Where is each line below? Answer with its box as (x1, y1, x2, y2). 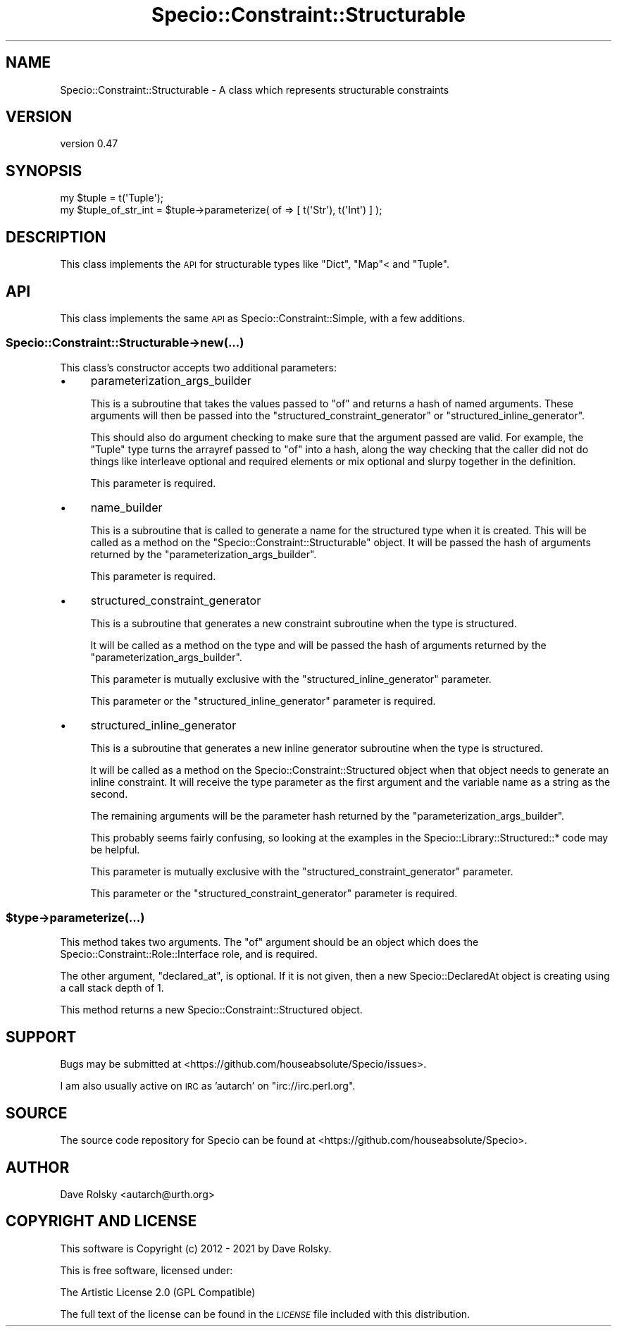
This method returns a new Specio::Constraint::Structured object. (60, 1004, 363, 1016)
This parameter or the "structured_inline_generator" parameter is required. (90, 694, 436, 707)
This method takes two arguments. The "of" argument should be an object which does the (60, 936, 479, 949)
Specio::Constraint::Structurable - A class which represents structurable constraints (60, 83, 449, 96)
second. (90, 787, 128, 800)
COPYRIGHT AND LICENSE (6, 1212, 197, 1231)
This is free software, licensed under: (60, 1264, 233, 1276)
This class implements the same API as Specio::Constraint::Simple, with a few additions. (60, 312, 466, 324)
